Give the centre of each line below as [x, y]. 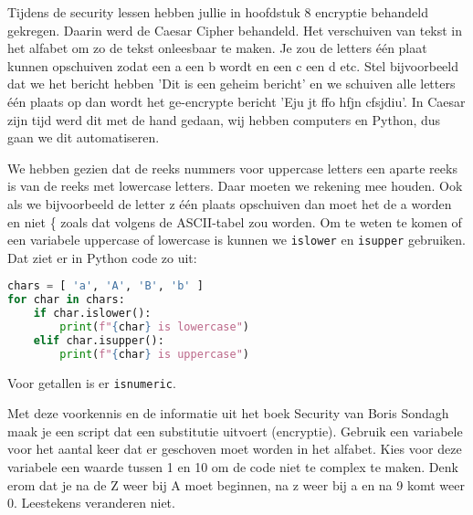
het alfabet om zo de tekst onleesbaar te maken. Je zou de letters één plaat [217, 48]
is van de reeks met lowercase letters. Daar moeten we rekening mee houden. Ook [235, 186]
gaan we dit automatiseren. [84, 137]
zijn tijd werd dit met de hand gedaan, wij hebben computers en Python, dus [224, 119]
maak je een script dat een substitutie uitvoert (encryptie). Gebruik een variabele [235, 431]
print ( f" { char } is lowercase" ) [154, 327]
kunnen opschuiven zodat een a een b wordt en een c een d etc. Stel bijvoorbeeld [233, 65]
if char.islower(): [92, 314]
